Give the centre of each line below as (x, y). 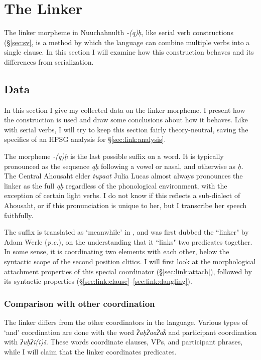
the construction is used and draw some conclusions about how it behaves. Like (126, 120)
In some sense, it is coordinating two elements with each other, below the (117, 251)
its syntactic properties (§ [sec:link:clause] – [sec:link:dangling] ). (98, 281)
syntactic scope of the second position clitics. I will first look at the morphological (130, 261)
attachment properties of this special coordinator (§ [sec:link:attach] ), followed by (128, 271)
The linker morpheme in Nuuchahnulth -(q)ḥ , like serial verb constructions (119, 32)
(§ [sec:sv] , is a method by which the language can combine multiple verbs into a (127, 42)
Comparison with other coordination (80, 303)
